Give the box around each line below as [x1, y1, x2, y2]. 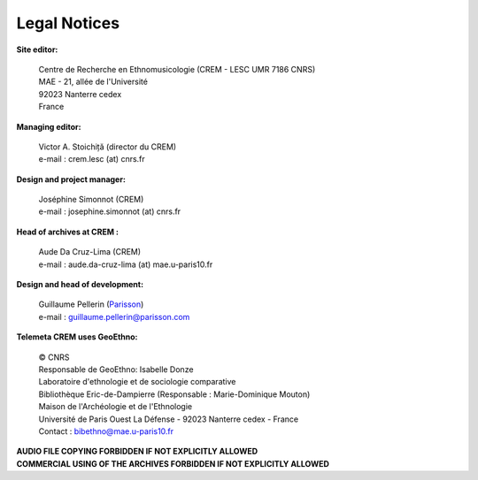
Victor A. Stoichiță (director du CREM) [38, 141, 177, 152]
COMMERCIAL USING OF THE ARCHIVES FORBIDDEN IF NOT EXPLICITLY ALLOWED [16, 458, 329, 469]
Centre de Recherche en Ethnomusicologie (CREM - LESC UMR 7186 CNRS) [38, 64, 316, 74]
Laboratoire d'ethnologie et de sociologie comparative [38, 377, 236, 387]
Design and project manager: [16, 173, 126, 185]
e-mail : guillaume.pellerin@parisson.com [38, 311, 190, 322]
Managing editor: [16, 121, 81, 132]
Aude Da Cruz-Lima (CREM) [38, 247, 142, 257]
